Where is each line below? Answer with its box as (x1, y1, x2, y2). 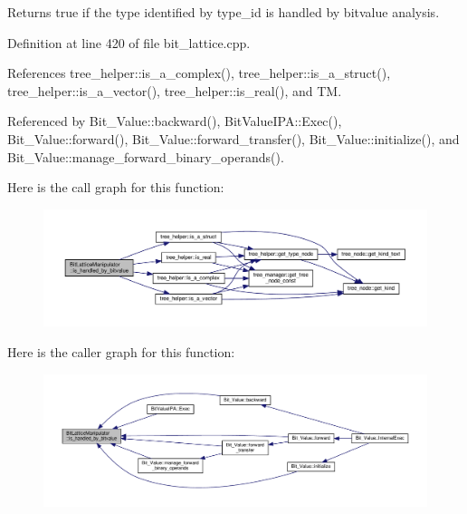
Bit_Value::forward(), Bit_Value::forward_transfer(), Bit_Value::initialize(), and (7, 129, 460, 148)
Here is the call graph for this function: (7, 178, 224, 197)
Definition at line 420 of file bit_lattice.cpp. (7, 33, 251, 52)
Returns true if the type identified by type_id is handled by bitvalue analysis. (7, 3, 440, 21)
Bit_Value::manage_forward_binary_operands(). (7, 147, 284, 166)
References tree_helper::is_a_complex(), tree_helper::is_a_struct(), (7, 63, 391, 82)
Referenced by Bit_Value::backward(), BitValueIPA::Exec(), (7, 112, 342, 131)
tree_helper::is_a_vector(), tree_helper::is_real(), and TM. (7, 81, 342, 100)
